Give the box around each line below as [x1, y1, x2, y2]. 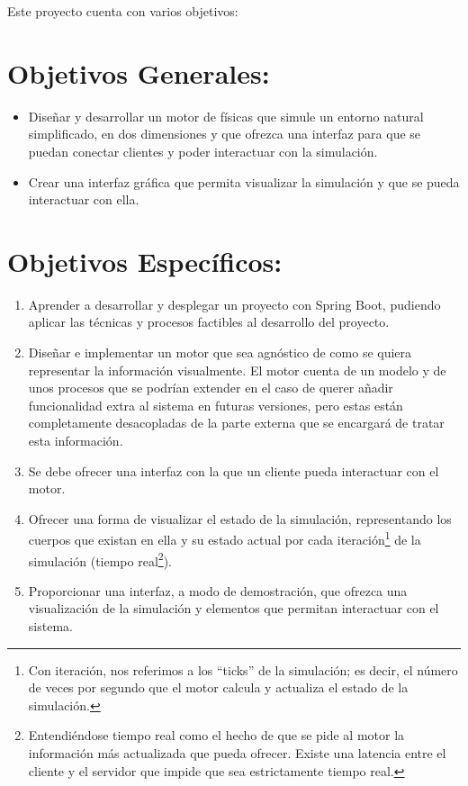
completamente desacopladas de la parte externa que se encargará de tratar [28, 413, 445, 432]
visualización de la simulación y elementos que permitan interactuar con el [28, 599, 439, 618]
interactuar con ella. [28, 190, 139, 209]
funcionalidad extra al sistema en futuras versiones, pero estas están [28, 395, 403, 414]
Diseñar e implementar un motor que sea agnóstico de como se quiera [28, 343, 412, 361]
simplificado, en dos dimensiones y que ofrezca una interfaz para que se [28, 124, 421, 143]
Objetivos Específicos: [7, 242, 283, 279]
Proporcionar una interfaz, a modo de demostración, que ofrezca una [28, 581, 408, 600]
